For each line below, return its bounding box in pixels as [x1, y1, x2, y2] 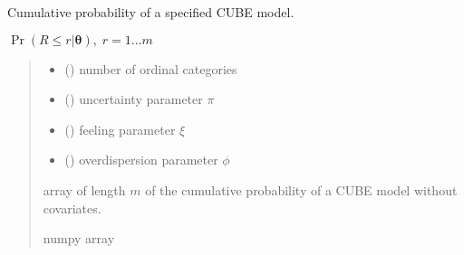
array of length [43, 180, 126, 199]
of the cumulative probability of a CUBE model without [145, 180, 458, 199]
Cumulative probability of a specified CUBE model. [7, 3, 295, 21]
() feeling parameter [64, 119, 176, 138]
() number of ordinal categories [64, 59, 237, 78]
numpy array [43, 229, 115, 248]
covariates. [43, 198, 101, 217]
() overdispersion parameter [64, 150, 218, 169]
